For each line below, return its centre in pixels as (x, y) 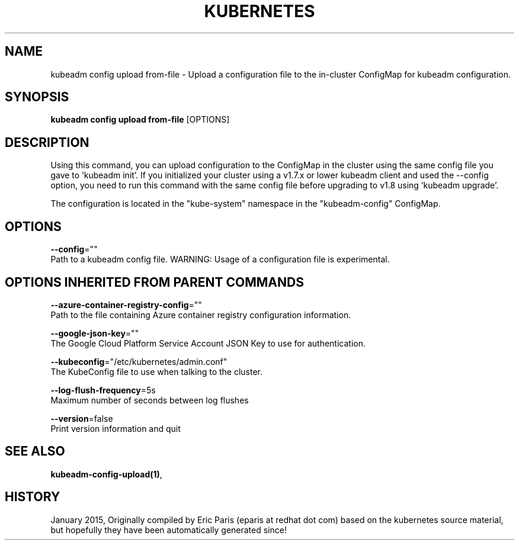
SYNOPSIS (37, 97)
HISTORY (33, 497)
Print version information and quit (116, 428)
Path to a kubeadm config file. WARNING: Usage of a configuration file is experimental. (220, 259)
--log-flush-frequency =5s (103, 390)
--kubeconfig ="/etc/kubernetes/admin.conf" (139, 361)
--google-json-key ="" (95, 333)
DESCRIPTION (47, 142)
